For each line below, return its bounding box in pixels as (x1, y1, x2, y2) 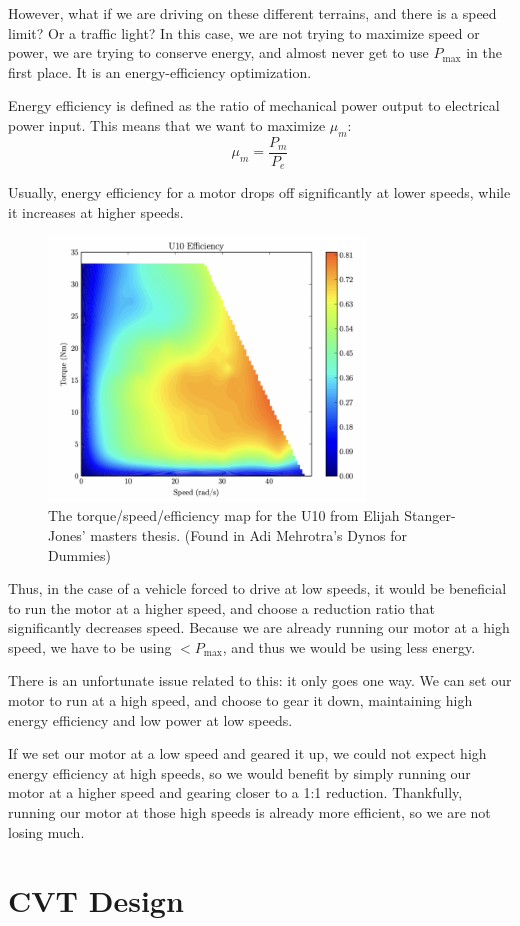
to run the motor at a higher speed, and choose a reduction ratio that (8, 597, 435, 618)
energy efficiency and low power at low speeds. (8, 709, 293, 730)
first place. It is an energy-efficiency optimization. (8, 61, 312, 82)
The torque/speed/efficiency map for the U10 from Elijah (48, 505, 400, 526)
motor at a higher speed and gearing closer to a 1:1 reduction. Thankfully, (8, 782, 463, 803)
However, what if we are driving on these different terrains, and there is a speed (8, 3, 497, 23)
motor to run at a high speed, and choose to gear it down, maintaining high (8, 690, 473, 711)
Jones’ (48, 524, 86, 545)
